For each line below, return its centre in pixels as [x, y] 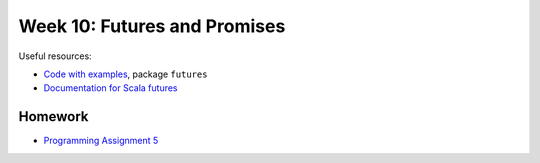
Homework [53, 116]
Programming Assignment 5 [101, 141]
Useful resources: [55, 56]
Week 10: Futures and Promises [152, 26]
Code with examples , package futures [125, 74]
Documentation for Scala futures [111, 88]
